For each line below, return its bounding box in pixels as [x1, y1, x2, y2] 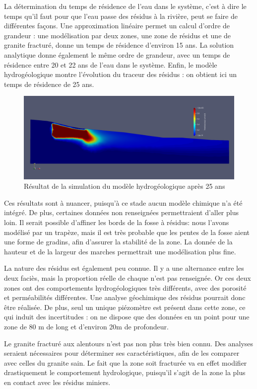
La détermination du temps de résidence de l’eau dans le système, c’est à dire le [4, 1, 247, 11]
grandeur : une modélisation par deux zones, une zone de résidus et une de [4, 30, 231, 40]
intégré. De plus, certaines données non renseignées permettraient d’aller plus [4, 207, 239, 218]
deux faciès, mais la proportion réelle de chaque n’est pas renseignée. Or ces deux [4, 272, 251, 283]
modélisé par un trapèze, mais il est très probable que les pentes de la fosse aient [4, 227, 250, 237]
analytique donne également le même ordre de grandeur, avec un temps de [4, 49, 230, 60]
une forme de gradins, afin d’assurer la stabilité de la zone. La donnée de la [4, 236, 233, 247]
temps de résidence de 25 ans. [4, 78, 94, 89]
